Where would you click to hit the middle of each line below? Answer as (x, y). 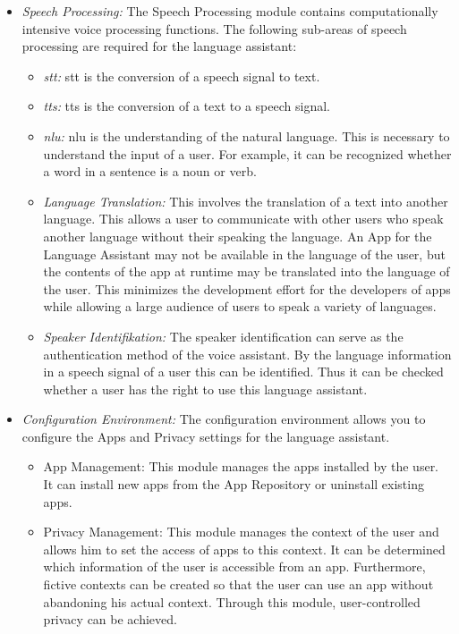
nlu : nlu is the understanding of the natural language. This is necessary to (246, 135)
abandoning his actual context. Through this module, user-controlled (232, 601)
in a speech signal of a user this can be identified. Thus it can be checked (243, 372)
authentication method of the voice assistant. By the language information (247, 354)
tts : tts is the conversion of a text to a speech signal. (187, 106)
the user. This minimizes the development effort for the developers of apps (247, 288)
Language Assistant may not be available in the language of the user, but (244, 254)
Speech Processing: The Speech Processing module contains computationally (230, 11)
